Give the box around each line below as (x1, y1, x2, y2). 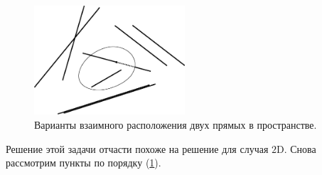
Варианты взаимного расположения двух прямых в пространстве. (34, 117, 317, 132)
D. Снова (277, 141, 316, 156)
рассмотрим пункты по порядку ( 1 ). (6, 155, 161, 170)
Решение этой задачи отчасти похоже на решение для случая (6, 141, 269, 156)
